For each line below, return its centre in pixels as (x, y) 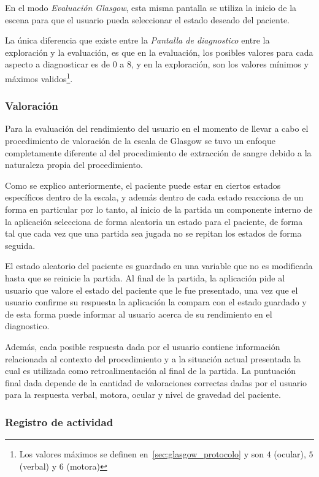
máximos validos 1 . (39, 77)
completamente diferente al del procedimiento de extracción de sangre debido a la (158, 152)
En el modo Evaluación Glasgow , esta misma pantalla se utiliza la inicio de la (151, 7)
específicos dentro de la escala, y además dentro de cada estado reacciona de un (154, 197)
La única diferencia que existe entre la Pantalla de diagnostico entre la (137, 40)
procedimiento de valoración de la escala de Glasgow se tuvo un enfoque (140, 141)
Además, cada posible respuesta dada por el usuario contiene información (143, 346)
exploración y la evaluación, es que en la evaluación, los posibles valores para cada (159, 52)
